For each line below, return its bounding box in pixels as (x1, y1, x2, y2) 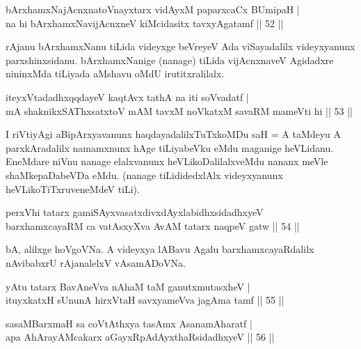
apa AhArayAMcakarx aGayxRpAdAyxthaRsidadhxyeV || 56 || (6, 329, 275, 344)
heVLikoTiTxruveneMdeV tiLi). (6, 181, 140, 196)
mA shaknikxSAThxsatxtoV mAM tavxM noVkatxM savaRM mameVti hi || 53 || (6, 103, 353, 118)
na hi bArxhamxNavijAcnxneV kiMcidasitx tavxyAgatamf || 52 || (6, 15, 284, 30)
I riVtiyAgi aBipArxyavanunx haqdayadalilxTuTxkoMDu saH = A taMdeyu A (6, 127, 342, 141)
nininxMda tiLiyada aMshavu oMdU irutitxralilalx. (6, 66, 225, 81)
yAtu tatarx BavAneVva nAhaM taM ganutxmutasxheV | (6, 279, 250, 293)
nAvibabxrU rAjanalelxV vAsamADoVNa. (6, 255, 186, 270)
